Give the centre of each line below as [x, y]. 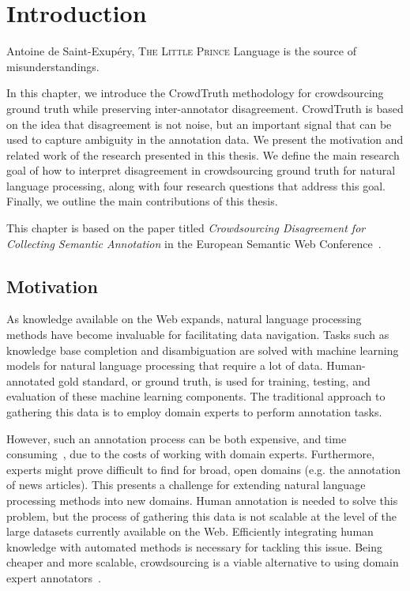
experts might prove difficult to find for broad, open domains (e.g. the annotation [203, 469]
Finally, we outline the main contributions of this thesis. [142, 201]
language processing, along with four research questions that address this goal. [196, 185]
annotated [31, 380]
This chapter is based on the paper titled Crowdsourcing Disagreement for [186, 228]
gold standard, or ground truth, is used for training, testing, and [214, 380]
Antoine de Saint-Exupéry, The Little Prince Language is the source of [181, 51]
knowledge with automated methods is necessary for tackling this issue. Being [194, 546]
